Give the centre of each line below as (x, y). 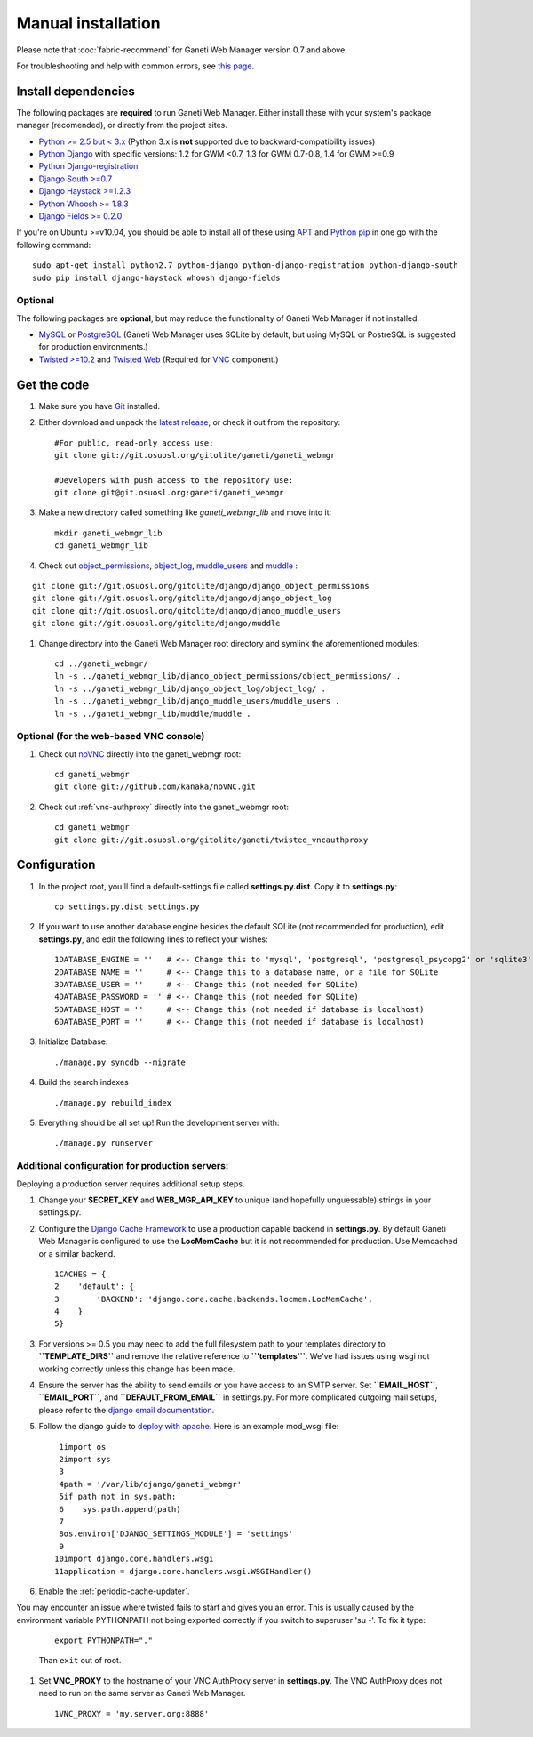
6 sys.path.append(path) (120, 1509)
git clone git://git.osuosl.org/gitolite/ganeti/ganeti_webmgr (195, 455)
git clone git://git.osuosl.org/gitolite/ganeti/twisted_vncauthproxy (211, 840)
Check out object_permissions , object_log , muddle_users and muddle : (168, 566)
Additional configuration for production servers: (123, 1166)
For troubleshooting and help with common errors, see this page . (135, 66)
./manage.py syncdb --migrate (120, 1062)
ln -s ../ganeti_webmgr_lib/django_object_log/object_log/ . (190, 688)
